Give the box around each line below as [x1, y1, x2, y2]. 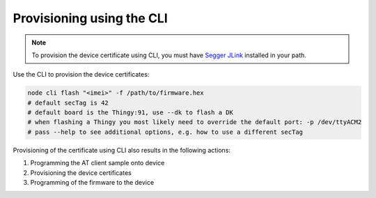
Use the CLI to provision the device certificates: [13, 70, 150, 79]
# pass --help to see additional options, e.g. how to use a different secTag [27, 128, 303, 136]
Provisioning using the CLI [13, 10, 169, 26]
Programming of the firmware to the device [30, 178, 155, 187]
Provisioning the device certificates [30, 168, 132, 177]
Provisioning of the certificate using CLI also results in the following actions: [13, 146, 231, 154]
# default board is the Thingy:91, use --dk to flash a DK [27, 109, 233, 116]
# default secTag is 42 [27, 98, 109, 107]
